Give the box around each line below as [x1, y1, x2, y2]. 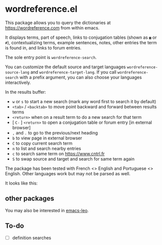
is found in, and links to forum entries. [5, 45, 82, 51]
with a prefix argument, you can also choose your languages [19, 74, 142, 80]
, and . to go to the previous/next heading [12, 130, 98, 136]
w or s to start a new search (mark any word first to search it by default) [12, 98, 157, 104]
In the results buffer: [5, 89, 46, 95]
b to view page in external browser [12, 135, 82, 141]
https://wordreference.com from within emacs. [5, 25, 100, 30]
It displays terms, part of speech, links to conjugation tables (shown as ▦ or [5, 34, 157, 40]
